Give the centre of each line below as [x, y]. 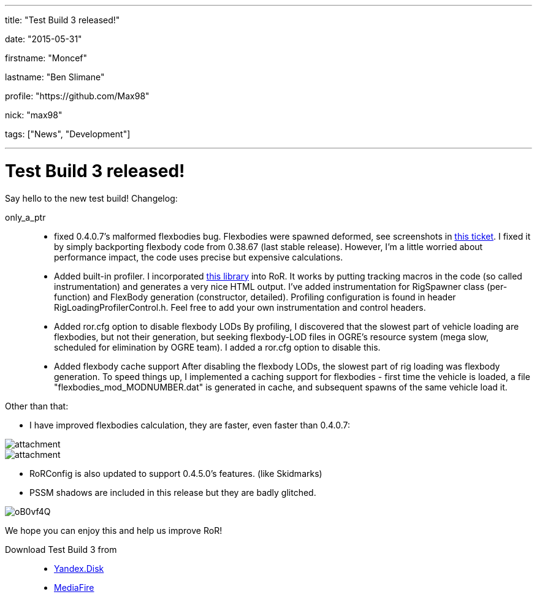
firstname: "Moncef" [46, 58]
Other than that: [37, 406]
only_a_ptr [25, 217]
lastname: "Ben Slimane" [55, 77]
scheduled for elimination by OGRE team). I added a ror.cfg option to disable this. [217, 347]
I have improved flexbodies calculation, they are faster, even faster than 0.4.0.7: [190, 425]
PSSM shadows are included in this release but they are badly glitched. [173, 492]
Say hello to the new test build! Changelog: [91, 198]
